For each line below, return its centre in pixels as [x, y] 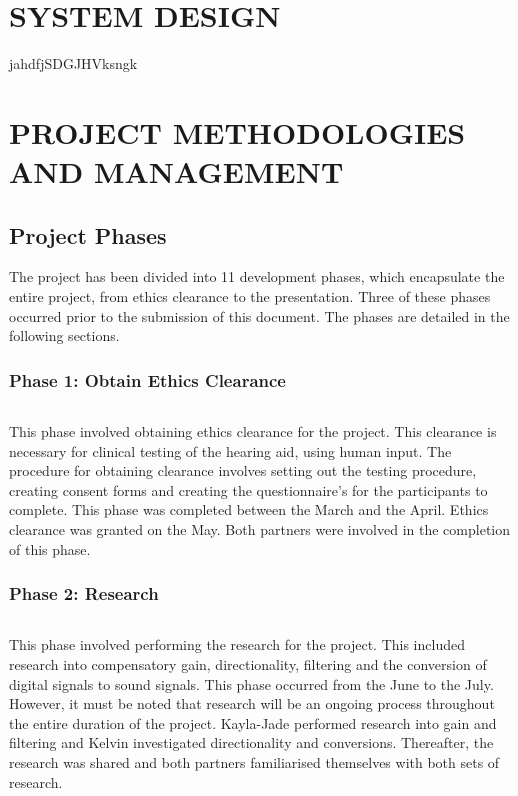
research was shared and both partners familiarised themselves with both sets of [254, 762]
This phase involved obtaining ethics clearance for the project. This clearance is [253, 431]
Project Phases [88, 234]
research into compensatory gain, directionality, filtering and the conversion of [248, 664]
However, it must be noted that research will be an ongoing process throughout [252, 703]
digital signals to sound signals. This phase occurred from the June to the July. [251, 683]
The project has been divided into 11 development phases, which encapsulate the [257, 276]
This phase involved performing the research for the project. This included [237, 644]
